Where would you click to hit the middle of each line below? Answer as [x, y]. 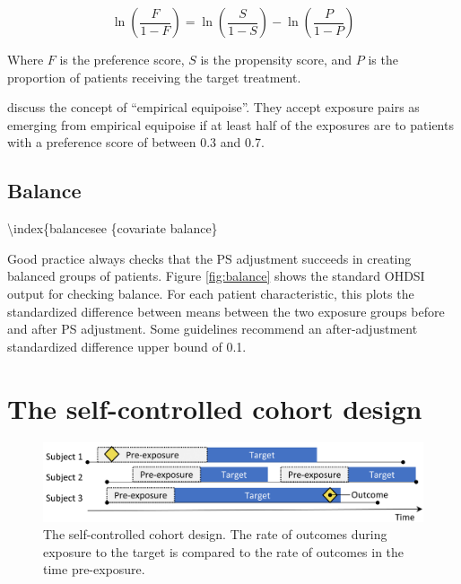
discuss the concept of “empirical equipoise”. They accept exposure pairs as [213, 107]
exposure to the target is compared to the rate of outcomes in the [224, 551]
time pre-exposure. [94, 569]
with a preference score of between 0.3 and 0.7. [136, 142]
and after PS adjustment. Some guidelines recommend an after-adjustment [213, 329]
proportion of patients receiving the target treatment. [154, 77]
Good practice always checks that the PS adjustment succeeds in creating [209, 258]
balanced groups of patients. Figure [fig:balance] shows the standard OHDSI [216, 276]
